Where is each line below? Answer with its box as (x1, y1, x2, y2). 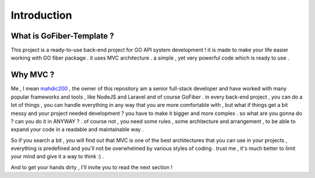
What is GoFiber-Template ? (10, 31, 114, 41)
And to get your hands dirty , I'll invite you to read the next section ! (10, 163, 173, 170)
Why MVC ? (10, 70, 55, 80)
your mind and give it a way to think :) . (10, 153, 104, 160)
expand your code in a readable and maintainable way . (10, 126, 144, 133)
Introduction (10, 9, 72, 22)
